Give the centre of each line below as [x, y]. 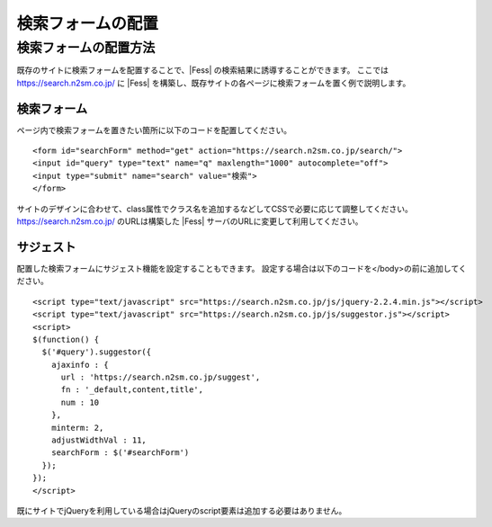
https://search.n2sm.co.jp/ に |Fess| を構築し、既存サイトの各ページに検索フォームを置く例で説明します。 [214, 83]
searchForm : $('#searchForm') [120, 453]
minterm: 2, [77, 428]
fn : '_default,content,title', [132, 390]
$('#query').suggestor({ [97, 352]
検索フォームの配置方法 [86, 48]
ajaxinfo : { [80, 365]
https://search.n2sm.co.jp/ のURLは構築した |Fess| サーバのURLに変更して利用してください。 [190, 221]
